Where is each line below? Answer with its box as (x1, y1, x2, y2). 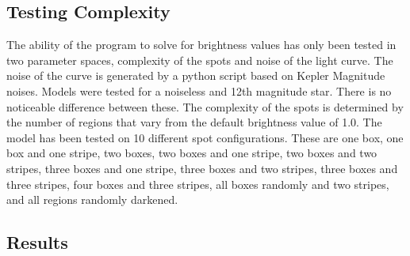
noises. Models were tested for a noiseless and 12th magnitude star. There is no (6, 82, 392, 99)
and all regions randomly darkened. (6, 191, 178, 208)
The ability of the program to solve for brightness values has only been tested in (6, 36, 397, 53)
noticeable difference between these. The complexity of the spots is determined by (6, 98, 404, 115)
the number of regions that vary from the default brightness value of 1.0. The (6, 114, 382, 130)
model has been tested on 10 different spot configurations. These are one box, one (6, 129, 404, 145)
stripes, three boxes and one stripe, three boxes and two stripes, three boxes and (6, 160, 398, 176)
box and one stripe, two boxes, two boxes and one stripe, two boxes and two (6, 145, 377, 161)
